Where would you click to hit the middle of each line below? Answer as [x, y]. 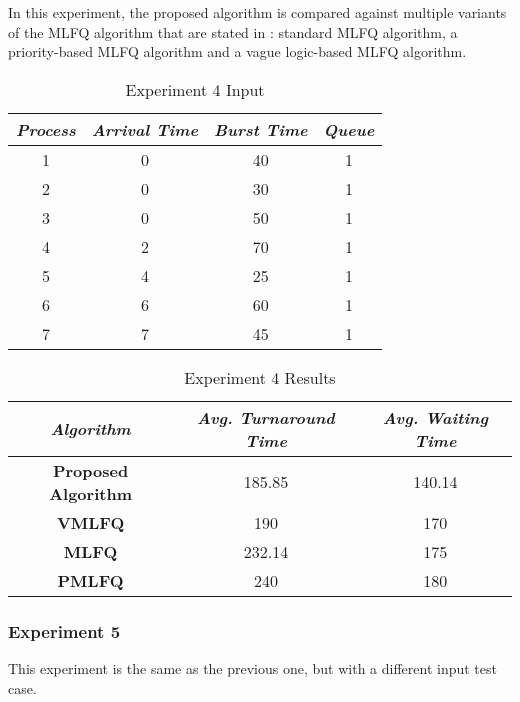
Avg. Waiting [435, 417]
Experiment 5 [64, 630]
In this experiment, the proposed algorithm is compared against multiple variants [257, 12]
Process [46, 129]
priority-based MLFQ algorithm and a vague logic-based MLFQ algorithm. [237, 51]
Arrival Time [144, 129]
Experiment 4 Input [195, 89]
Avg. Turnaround [266, 417]
